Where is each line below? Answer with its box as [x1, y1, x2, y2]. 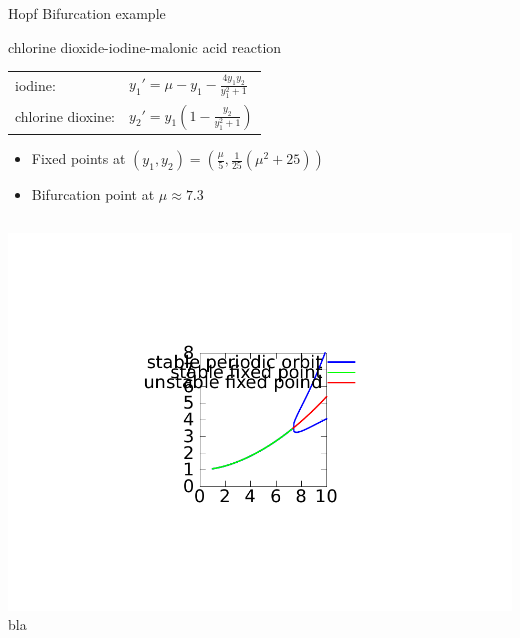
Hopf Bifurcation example [8, 3, 166, 23]
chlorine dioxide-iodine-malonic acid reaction [8, 36, 282, 57]
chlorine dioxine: [15, 106, 116, 127]
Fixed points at [31, 148, 126, 169]
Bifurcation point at [31, 184, 155, 205]
